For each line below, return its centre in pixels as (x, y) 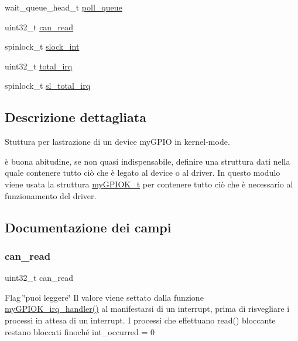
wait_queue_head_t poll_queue (64, 7)
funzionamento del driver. (51, 195)
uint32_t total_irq (39, 66)
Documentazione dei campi (88, 227)
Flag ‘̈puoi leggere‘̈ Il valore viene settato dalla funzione (104, 297)
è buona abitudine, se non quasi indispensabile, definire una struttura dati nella (148, 161)
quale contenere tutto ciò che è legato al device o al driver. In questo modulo (143, 173)
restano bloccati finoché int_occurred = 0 (80, 331)
